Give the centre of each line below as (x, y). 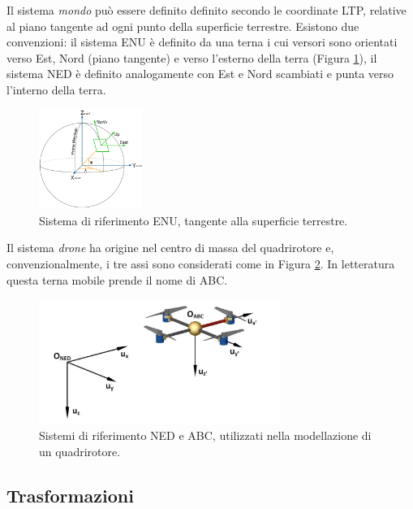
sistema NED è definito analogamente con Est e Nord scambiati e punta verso (200, 74)
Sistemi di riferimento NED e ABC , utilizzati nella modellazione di (205, 435)
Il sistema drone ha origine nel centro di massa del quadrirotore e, (170, 248)
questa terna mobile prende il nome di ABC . (117, 279)
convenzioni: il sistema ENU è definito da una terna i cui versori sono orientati (202, 42)
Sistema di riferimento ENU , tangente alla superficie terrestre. (194, 220)
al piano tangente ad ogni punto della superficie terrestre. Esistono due (183, 26)
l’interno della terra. (56, 89)
